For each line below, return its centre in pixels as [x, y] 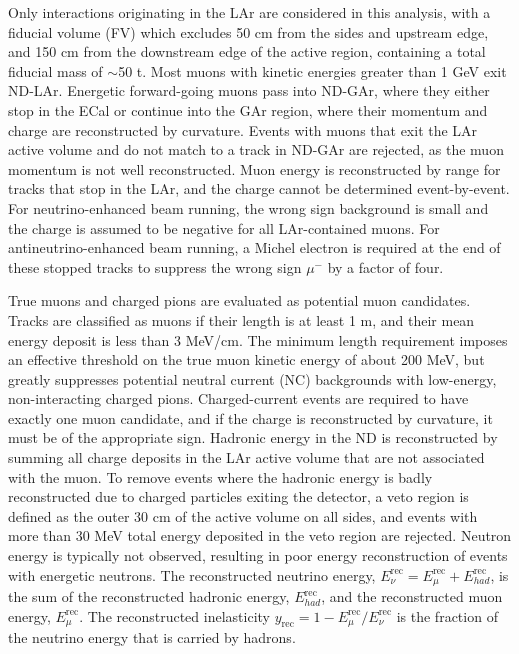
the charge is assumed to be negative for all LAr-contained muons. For [224, 227]
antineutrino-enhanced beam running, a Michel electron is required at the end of [254, 247]
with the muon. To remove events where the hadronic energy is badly [220, 476]
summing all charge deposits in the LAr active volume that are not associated [246, 457]
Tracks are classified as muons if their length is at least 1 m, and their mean [241, 319]
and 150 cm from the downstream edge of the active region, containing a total [247, 51]
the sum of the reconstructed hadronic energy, [149, 596]
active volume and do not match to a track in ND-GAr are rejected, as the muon [256, 149]
